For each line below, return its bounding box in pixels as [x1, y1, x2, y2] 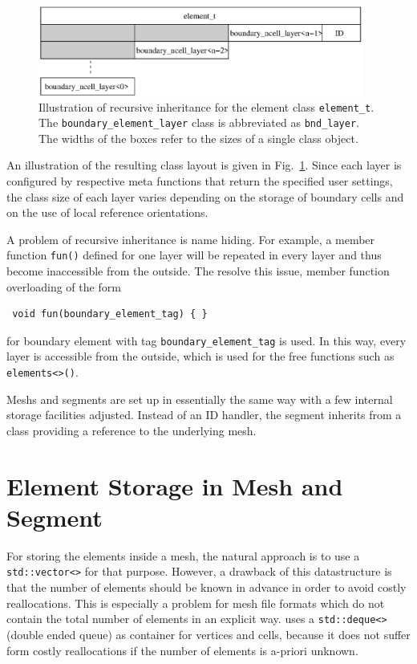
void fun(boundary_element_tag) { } [12, 308, 208, 320]
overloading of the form [6, 278, 121, 295]
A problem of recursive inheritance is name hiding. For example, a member [6, 230, 375, 247]
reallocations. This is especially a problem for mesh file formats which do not [6, 594, 385, 611]
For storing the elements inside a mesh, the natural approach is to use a [6, 547, 360, 564]
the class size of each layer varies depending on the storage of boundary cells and [6, 188, 404, 205]
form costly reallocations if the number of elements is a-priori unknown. [6, 642, 358, 658]
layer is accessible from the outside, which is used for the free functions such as [6, 348, 395, 365]
